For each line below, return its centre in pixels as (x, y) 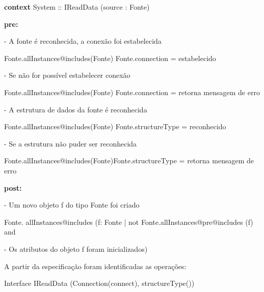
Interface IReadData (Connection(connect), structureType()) (99, 283)
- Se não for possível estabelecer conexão (67, 75)
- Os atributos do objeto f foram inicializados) (76, 249)
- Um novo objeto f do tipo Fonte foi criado (72, 205)
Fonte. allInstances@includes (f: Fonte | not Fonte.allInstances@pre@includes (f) (129, 222)
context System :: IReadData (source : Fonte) (77, 7)
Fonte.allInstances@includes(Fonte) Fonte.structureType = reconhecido (115, 126)
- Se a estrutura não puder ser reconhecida (71, 143)
